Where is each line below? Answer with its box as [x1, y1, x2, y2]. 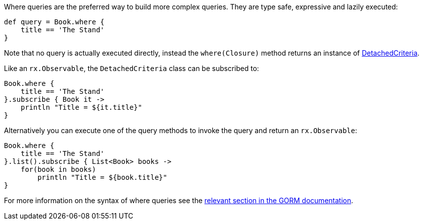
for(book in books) [20, 165, 96, 173]
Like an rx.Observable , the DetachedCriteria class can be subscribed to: [4, 64, 259, 73]
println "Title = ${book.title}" [37, 173, 167, 181]
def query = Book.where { [4, 18, 105, 26]
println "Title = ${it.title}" [20, 103, 142, 111]
